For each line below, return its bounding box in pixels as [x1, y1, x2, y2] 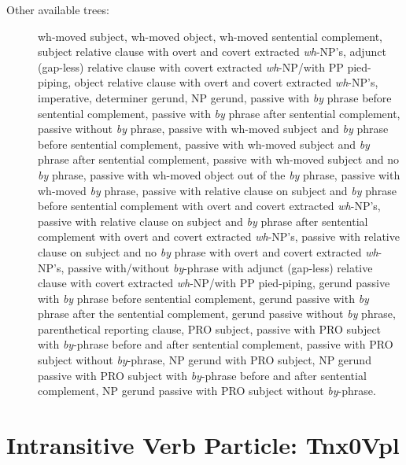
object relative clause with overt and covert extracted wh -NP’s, [74, 74, 378, 90]
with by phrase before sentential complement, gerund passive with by [38, 290, 369, 306]
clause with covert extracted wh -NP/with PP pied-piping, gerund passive [38, 275, 390, 291]
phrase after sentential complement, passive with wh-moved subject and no [38, 151, 399, 168]
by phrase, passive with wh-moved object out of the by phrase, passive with [38, 166, 400, 183]
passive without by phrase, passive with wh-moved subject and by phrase [38, 120, 389, 137]
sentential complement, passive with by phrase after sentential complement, [38, 105, 400, 121]
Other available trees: [6, 2, 109, 17]
